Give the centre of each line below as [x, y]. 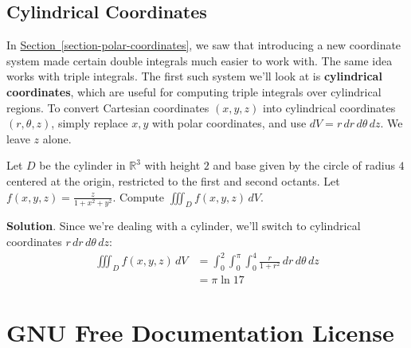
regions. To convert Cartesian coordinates [108, 107]
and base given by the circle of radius [304, 165]
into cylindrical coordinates [329, 107]
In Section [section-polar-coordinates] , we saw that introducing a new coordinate [204, 45]
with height [172, 165]
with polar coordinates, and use [229, 123]
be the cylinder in [82, 165]
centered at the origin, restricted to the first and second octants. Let [173, 180]
